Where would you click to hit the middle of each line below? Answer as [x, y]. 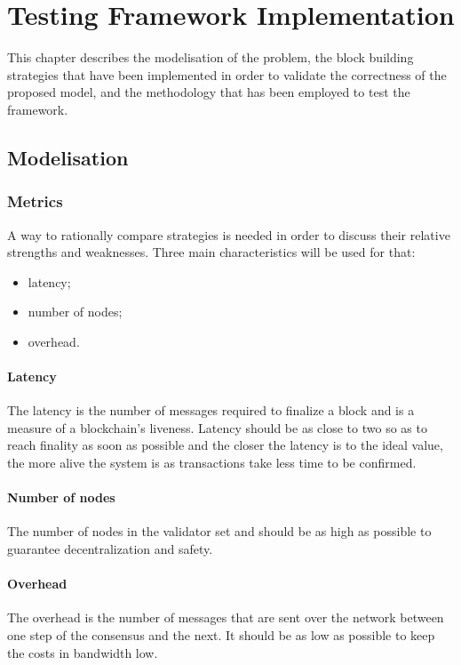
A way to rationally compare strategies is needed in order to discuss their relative [229, 234]
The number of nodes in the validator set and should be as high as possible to [219, 531]
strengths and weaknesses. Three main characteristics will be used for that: [211, 252]
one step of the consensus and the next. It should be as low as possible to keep [221, 635]
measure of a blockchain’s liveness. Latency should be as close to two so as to [217, 427]
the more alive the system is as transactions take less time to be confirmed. [212, 463]
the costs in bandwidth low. [83, 652]
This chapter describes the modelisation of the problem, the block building [211, 57]
